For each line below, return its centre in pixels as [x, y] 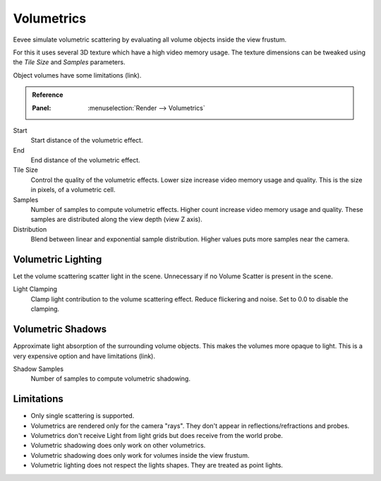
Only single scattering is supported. [83, 416]
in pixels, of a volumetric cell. [73, 190]
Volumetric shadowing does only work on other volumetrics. [118, 446]
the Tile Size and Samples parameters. [69, 62]
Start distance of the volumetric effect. [87, 141]
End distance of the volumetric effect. [85, 160]
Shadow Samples [38, 369]
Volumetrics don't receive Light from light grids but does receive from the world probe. [157, 436]
